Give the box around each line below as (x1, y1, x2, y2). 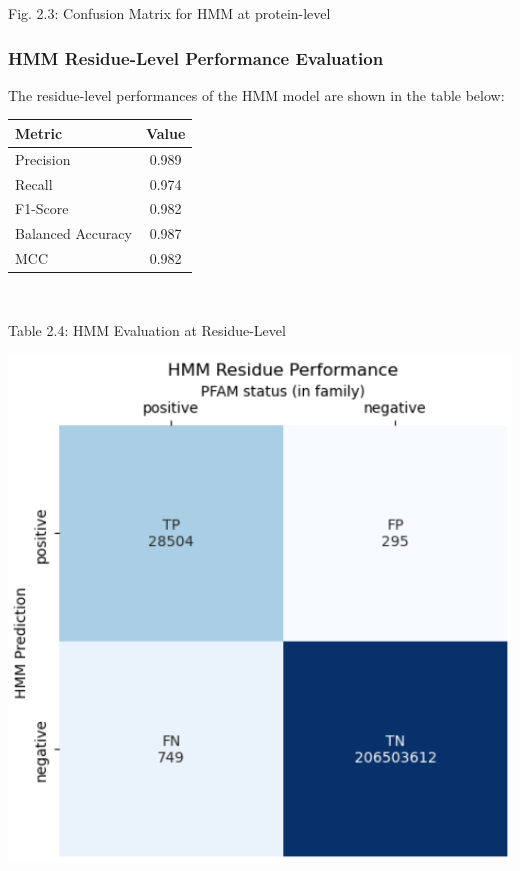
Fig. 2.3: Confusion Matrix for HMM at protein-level (8, 3, 331, 23)
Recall (15, 173, 53, 194)
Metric (15, 122, 63, 143)
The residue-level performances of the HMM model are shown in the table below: (8, 84, 505, 105)
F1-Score (15, 198, 69, 219)
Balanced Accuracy (15, 223, 132, 244)
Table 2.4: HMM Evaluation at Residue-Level (8, 319, 286, 340)
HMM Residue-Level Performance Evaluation (8, 45, 384, 70)
